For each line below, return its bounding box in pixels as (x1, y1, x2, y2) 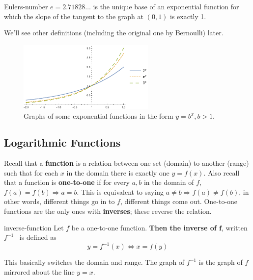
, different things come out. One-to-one (120, 196, 238, 206)
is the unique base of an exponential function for (93, 1, 239, 11)
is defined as (19, 232, 56, 242)
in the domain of (143, 177, 194, 187)
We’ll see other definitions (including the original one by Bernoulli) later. (4, 27, 224, 38)
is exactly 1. (170, 11, 206, 21)
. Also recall (203, 167, 240, 178)
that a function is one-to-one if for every (4, 177, 130, 187)
